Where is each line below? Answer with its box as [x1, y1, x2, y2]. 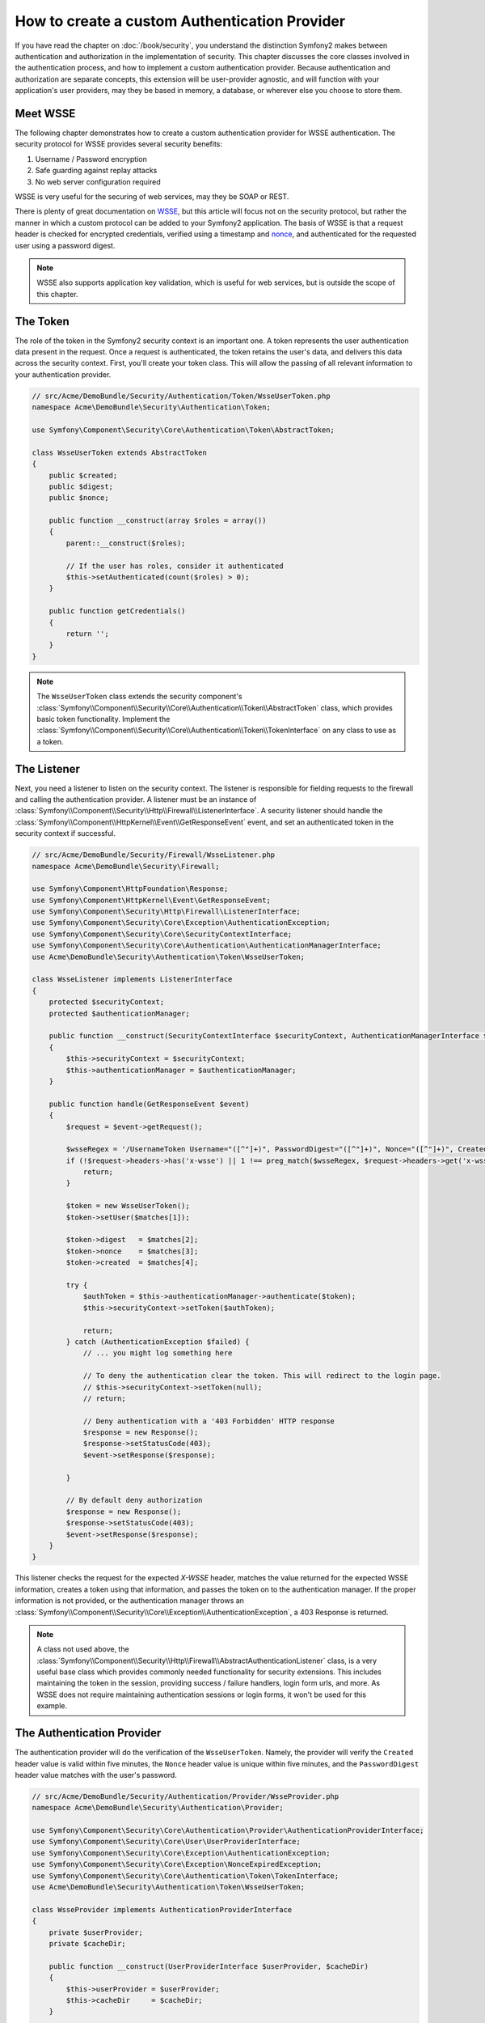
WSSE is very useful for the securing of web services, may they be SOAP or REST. [15, 191, 289, 201]
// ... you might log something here [82, 1348, 233, 1358]
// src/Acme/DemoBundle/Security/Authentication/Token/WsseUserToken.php [32, 391, 331, 401]
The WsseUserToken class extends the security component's [36, 692, 242, 702]
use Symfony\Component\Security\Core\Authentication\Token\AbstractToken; [32, 425, 335, 435]
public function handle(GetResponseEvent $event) [48, 1099, 250, 1109]
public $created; [48, 470, 118, 480]
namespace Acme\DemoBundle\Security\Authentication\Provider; [32, 1803, 284, 1813]
